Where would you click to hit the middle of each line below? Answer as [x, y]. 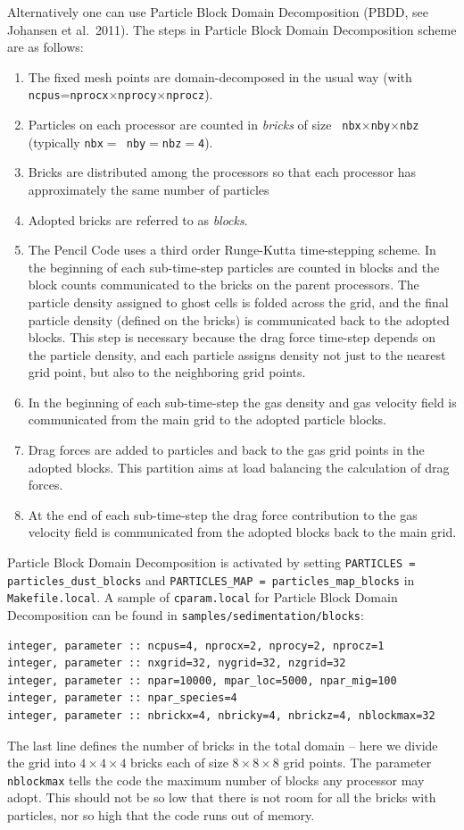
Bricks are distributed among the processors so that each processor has [222, 172]
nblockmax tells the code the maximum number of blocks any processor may [216, 780]
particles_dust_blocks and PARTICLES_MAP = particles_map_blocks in [211, 579]
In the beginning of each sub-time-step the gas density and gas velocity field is [242, 402]
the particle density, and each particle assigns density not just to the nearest [237, 354]
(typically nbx [66, 142]
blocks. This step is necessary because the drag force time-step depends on [232, 337]
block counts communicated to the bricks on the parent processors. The [224, 285]
